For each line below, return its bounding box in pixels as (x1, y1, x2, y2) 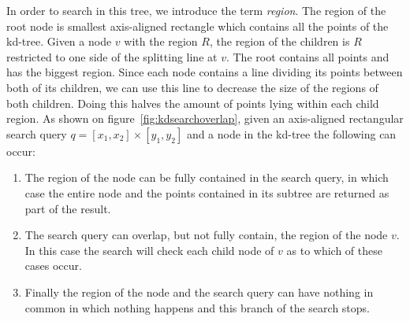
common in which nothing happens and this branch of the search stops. (24, 299, 371, 315)
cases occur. (24, 257, 82, 274)
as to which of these (286, 242, 382, 258)
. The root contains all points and (225, 48, 389, 65)
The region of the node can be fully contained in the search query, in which (24, 169, 389, 186)
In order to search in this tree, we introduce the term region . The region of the (6, 2, 386, 18)
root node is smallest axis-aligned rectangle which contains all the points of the (6, 17, 389, 34)
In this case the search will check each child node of (24, 242, 274, 258)
